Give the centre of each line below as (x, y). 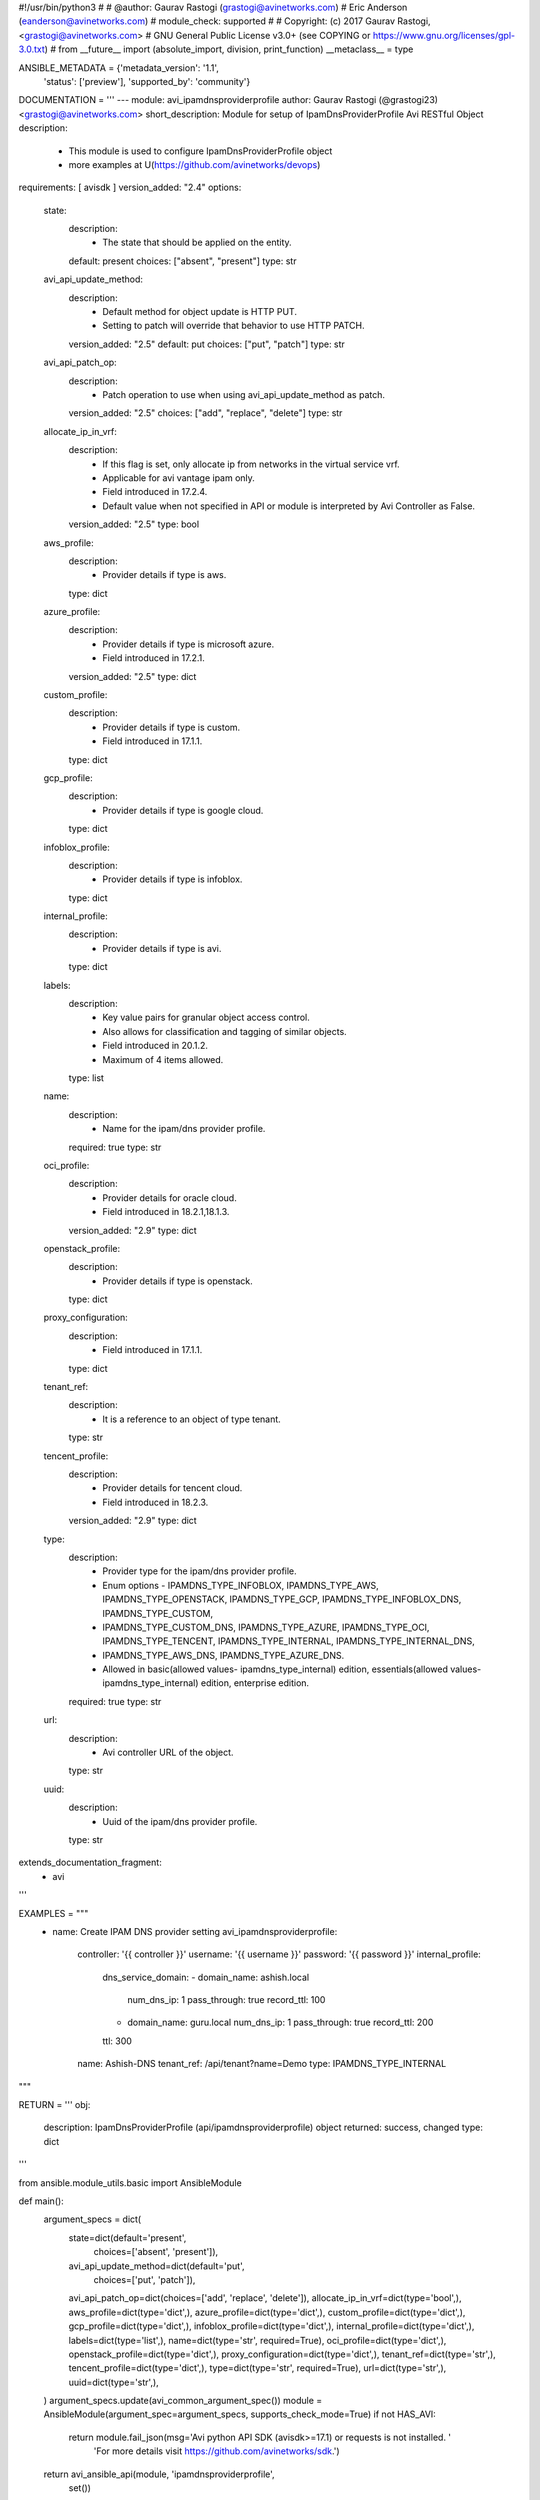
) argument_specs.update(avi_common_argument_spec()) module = (183, 2401)
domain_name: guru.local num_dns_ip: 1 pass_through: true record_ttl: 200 (280, 2022)
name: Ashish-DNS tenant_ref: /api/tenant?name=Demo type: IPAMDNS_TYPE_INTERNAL (262, 2064)
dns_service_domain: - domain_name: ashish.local (206, 1977)
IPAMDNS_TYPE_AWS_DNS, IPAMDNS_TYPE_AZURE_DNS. (223, 1655)
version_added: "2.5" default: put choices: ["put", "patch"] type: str (206, 344)
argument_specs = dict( (92, 2219)
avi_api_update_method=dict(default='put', (156, 2266)
